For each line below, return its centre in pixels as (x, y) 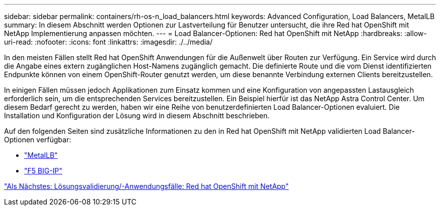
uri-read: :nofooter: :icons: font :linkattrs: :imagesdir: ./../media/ (108, 42)
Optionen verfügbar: (38, 140)
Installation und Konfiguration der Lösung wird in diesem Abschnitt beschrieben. (137, 116)
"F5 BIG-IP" (43, 171)
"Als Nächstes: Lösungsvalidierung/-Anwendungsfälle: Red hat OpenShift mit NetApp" (146, 186)
